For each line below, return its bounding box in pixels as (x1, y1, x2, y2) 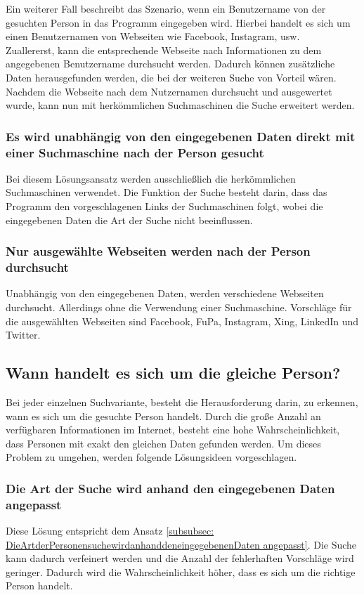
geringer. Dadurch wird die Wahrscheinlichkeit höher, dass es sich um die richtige (6, 564, 356, 579)
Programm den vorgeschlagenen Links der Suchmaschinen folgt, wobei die (6, 199, 323, 214)
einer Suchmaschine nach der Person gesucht (6, 143, 264, 161)
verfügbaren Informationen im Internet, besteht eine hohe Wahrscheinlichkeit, (6, 422, 340, 437)
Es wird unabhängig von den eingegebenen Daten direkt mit (6, 127, 356, 145)
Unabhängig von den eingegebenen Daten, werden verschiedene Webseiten (6, 286, 324, 301)
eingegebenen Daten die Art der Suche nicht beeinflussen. (6, 212, 253, 227)
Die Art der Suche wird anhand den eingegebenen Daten (6, 479, 335, 497)
